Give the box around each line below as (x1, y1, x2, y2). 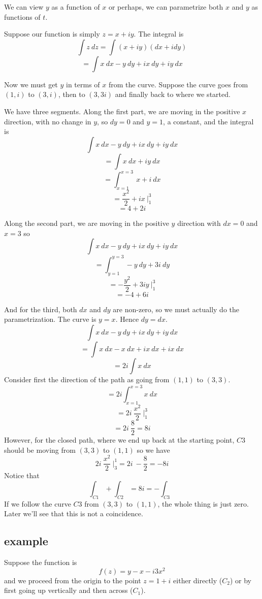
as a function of (51, 2, 100, 12)
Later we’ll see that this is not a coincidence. (4, 508, 143, 519)
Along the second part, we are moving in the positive (4, 218, 169, 228)
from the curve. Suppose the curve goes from (108, 79, 248, 89)
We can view (4, 2, 44, 12)
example (4, 533, 48, 549)
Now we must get (4, 79, 58, 89)
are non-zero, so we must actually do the (113, 304, 240, 314)
